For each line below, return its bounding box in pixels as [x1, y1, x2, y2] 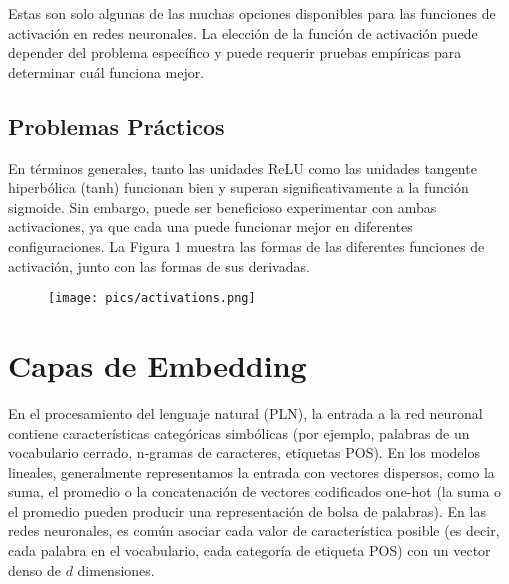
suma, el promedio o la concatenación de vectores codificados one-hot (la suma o [8, 481, 502, 502]
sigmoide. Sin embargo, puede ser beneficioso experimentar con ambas [8, 196, 437, 217]
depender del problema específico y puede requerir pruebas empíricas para [8, 42, 462, 63]
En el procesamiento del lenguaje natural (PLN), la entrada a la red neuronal [8, 402, 483, 423]
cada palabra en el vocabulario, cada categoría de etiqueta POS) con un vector [8, 540, 491, 561]
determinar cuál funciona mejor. [8, 61, 205, 82]
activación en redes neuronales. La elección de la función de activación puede [8, 22, 478, 43]
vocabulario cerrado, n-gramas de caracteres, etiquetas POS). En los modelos [8, 442, 480, 463]
